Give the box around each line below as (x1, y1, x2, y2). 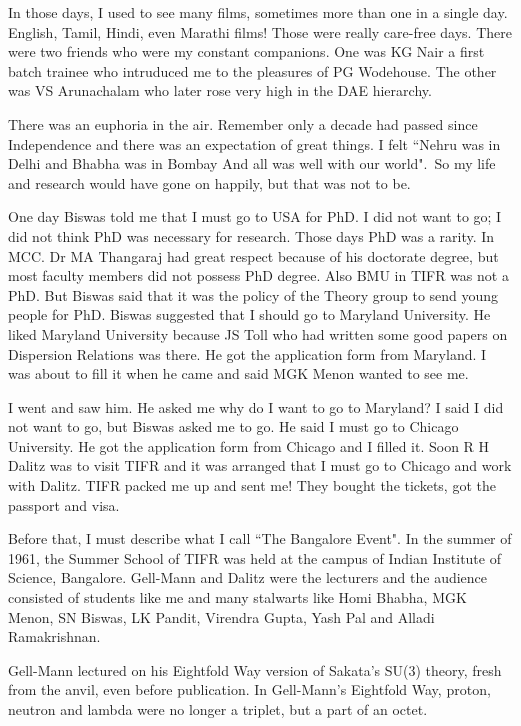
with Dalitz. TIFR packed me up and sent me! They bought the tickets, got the (8, 475, 496, 496)
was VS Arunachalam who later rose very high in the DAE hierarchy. (8, 80, 432, 101)
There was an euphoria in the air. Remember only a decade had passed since (8, 113, 478, 134)
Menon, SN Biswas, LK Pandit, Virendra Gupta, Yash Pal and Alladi (8, 606, 435, 627)
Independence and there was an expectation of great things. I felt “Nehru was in (8, 133, 501, 154)
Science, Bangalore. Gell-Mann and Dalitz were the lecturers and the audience (8, 567, 488, 588)
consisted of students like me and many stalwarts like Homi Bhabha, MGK (8, 587, 467, 608)
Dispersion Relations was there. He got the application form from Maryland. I (8, 343, 487, 364)
